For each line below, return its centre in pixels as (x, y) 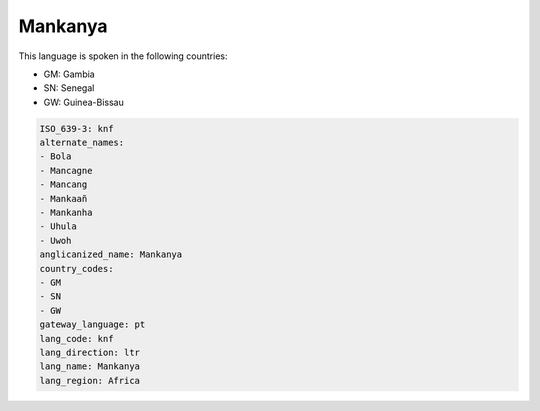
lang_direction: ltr (89, 352)
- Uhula (58, 226)
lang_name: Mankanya (89, 366)
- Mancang (63, 184)
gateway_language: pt (92, 324)
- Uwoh (55, 240)
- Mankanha (66, 213)
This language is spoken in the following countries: (123, 56)
